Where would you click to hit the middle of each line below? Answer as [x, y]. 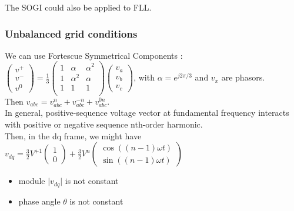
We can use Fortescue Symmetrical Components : [94, 55]
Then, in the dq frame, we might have [73, 135]
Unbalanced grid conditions [71, 33]
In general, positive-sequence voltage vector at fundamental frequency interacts [147, 113]
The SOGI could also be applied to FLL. [78, 7]
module [32, 181]
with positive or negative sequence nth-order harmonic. [104, 124]
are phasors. [243, 77]
